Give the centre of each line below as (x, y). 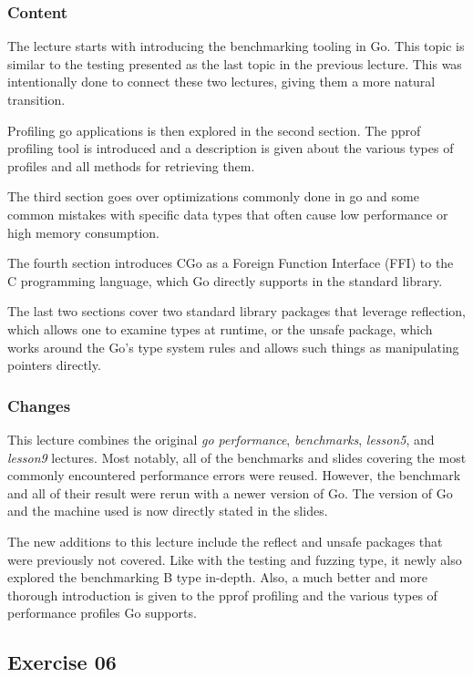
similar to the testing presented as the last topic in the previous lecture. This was (235, 63)
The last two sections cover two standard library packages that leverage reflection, (237, 311)
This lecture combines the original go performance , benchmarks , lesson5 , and (221, 439)
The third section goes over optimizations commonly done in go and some (213, 196)
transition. (36, 99)
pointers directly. (54, 365)
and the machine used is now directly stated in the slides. (168, 511)
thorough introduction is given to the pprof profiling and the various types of (222, 595)
